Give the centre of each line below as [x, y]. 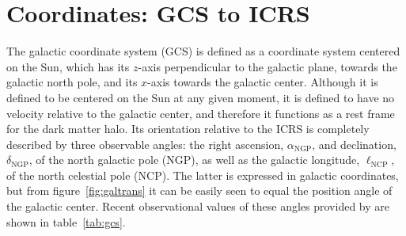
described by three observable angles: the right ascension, [145, 144]
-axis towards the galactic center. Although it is [263, 82]
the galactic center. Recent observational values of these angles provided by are [198, 206]
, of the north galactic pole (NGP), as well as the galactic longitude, [194, 160]
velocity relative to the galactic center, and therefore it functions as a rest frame [201, 113]
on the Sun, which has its [68, 66]
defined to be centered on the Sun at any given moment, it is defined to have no [201, 97]
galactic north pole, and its [72, 82]
